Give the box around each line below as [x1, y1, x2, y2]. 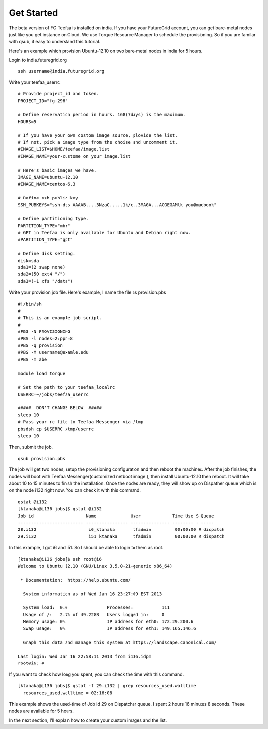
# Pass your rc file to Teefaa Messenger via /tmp [18, 419, 144, 425]
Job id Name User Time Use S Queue [18, 513, 214, 519]
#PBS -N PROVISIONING [18, 329, 70, 334]
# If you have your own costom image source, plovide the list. [18, 133, 178, 138]
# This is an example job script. [18, 315, 102, 321]
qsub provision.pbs [18, 456, 66, 461]
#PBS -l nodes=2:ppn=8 [18, 335, 73, 341]
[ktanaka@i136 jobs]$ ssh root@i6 [18, 556, 102, 562]
